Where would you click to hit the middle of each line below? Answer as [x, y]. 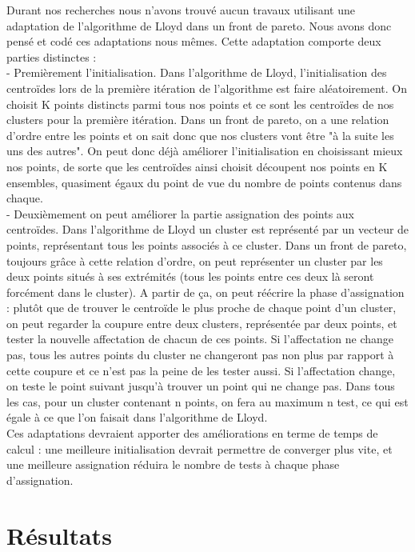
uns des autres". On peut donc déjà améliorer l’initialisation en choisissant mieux [205, 151]
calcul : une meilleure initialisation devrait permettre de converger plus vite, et [200, 448]
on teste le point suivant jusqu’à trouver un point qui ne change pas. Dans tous [201, 386]
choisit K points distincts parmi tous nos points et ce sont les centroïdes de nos [200, 104]
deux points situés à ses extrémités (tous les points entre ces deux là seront [190, 276]
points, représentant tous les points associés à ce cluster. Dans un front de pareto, [207, 244]
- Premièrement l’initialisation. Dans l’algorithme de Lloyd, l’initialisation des [197, 72]
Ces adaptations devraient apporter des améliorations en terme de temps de [192, 433]
